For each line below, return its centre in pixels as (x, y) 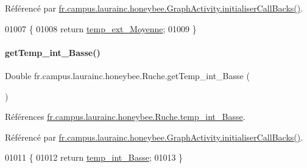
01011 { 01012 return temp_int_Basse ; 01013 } (94, 157)
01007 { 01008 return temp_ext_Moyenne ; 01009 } (101, 28)
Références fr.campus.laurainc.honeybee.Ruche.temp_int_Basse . (125, 117)
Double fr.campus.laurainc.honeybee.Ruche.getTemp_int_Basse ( (127, 75)
